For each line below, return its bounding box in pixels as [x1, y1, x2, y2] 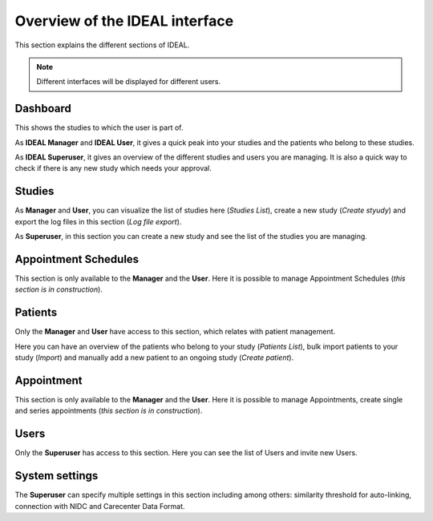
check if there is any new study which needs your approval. [14, 164, 212, 173]
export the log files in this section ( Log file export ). [14, 216, 182, 226]
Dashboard [14, 102, 71, 115]
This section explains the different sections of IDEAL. [14, 40, 190, 50]
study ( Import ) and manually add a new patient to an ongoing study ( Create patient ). [14, 353, 294, 362]
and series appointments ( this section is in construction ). [14, 406, 203, 416]
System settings [14, 469, 99, 483]
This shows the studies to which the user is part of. [14, 123, 184, 132]
